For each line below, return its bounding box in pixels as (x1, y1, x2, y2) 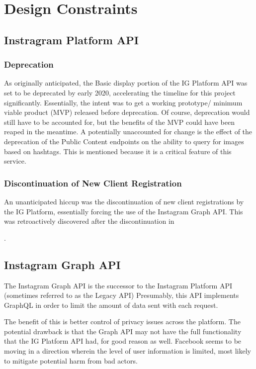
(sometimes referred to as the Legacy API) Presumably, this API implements (4, 290, 239, 300)
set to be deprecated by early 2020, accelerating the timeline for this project (4, 87, 236, 97)
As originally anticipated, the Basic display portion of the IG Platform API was (4, 78, 248, 88)
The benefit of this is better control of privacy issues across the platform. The (4, 316, 241, 327)
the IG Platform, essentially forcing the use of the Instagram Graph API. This (4, 206, 243, 216)
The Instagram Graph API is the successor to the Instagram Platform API (4, 280, 233, 290)
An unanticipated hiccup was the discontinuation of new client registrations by (4, 196, 244, 206)
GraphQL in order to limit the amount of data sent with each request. (4, 299, 218, 310)
